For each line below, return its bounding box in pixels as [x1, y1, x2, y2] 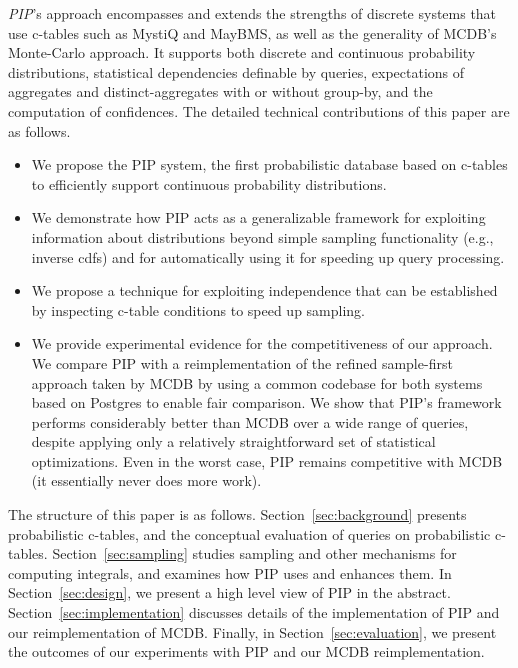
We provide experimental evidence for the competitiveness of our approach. [31, 333, 493, 354]
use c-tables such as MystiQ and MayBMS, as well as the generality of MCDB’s [8, 22, 497, 43]
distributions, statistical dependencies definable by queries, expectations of [8, 61, 465, 82]
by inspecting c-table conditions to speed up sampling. [31, 299, 366, 320]
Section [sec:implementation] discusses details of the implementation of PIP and [8, 602, 500, 623]
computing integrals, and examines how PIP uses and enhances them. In [8, 562, 452, 583]
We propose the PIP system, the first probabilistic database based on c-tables [31, 154, 508, 175]
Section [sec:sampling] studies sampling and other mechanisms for [52, 543, 457, 564]
